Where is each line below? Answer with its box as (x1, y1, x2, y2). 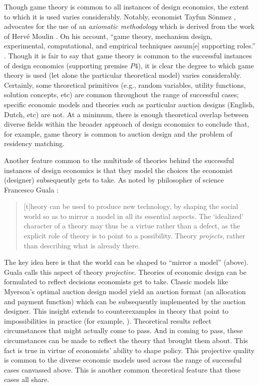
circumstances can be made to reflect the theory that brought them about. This (4, 335, 248, 345)
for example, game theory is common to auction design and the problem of (4, 128, 233, 139)
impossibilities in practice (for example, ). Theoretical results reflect (4, 315, 212, 326)
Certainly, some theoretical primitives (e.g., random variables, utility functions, (4, 79, 246, 90)
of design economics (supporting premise (4, 60, 128, 70)
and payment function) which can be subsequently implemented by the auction (4, 296, 246, 306)
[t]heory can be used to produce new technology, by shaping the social (23, 201, 239, 211)
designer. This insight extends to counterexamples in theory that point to (4, 306, 229, 316)
